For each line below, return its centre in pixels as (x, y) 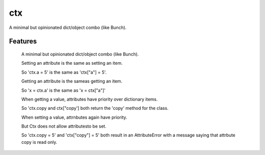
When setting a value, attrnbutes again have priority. (74, 117)
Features (23, 41)
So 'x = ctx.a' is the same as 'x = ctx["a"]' (63, 90)
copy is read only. (39, 142)
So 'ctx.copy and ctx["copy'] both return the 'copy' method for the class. (95, 108)
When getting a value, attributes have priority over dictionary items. (90, 99)
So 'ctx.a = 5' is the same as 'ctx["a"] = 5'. (64, 72)
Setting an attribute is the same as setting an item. (72, 63)
